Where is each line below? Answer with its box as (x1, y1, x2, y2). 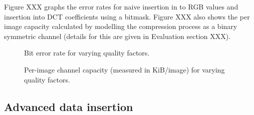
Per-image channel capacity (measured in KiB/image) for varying (24, 64, 225, 74)
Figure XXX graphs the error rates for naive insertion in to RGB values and (4, 1, 238, 11)
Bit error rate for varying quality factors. (24, 47, 150, 58)
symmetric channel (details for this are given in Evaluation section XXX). (4, 30, 231, 41)
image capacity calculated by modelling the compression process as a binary (4, 21, 237, 31)
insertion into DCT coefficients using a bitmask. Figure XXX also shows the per (4, 11, 250, 21)
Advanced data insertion (4, 98, 133, 114)
